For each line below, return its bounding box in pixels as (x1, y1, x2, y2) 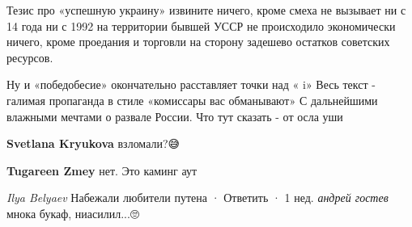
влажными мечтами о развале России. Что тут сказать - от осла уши (6, 107, 343, 124)
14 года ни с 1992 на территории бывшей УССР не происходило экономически (6, 17, 396, 34)
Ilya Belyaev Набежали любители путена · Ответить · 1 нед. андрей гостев (6, 189, 389, 206)
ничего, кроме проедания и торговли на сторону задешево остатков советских (6, 33, 390, 50)
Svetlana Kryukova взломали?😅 (6, 135, 181, 152)
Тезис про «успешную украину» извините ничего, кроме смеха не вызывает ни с (6, 2, 406, 18)
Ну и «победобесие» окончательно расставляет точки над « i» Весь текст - (6, 76, 376, 93)
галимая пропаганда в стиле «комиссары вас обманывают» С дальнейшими (6, 91, 378, 108)
